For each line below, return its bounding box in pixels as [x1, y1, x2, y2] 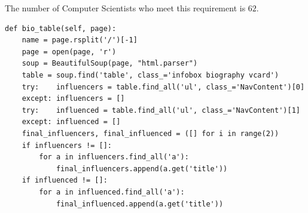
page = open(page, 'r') [22, 47, 117, 56]
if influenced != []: [22, 176, 108, 185]
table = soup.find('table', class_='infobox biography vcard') [22, 70, 279, 79]
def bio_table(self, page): [5, 24, 117, 33]
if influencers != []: [22, 141, 112, 150]
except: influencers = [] [22, 94, 125, 103]
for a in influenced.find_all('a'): [39, 187, 185, 196]
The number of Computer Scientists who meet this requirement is [5, 2, 246, 14]
